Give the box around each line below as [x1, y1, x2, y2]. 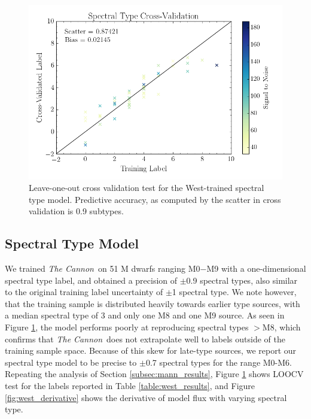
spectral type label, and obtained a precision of [5, 274, 178, 286]
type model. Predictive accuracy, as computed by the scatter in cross [29, 193, 281, 205]
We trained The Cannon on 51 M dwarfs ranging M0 [5, 262, 200, 275]
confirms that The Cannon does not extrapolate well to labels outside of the [5, 332, 285, 345]
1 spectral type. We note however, [172, 286, 297, 298]
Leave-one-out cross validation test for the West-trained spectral [29, 181, 264, 194]
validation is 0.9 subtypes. [29, 205, 124, 217]
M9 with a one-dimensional [206, 262, 306, 275]
